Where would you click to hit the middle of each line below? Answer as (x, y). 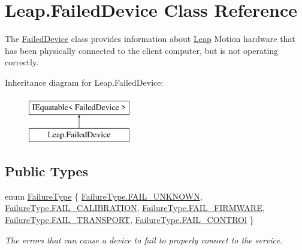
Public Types (47, 171)
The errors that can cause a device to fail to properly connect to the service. (144, 240)
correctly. (22, 62)
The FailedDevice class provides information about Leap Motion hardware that (150, 39)
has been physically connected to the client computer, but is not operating (142, 50)
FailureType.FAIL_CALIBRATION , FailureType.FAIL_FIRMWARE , (135, 208)
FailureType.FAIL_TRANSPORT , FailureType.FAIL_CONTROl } (129, 220)
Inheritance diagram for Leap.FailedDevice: (84, 82)
